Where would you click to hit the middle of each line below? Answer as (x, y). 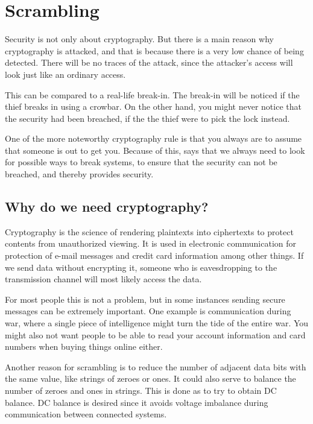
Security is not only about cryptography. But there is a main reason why (139, 39)
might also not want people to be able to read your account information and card (155, 334)
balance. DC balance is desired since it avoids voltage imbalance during (137, 402)
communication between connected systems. (86, 414)
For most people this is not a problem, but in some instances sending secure (145, 299)
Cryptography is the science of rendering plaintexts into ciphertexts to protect (149, 231)
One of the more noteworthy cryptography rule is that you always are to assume (153, 138)
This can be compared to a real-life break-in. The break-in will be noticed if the (152, 94)
